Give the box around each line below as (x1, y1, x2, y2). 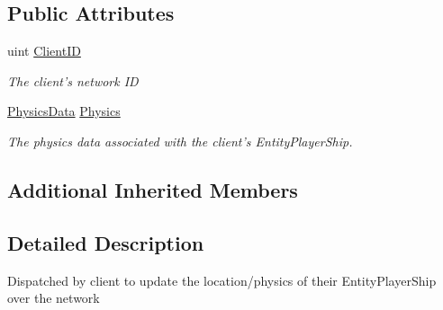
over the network (7, 288, 100, 307)
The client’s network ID (7, 71, 139, 90)
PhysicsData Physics (7, 102, 121, 120)
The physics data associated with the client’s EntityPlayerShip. (7, 131, 353, 150)
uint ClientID (7, 41, 81, 60)
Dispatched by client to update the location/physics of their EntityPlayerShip (7, 270, 437, 289)
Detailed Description (7, 228, 204, 256)
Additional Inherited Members (7, 175, 298, 203)
